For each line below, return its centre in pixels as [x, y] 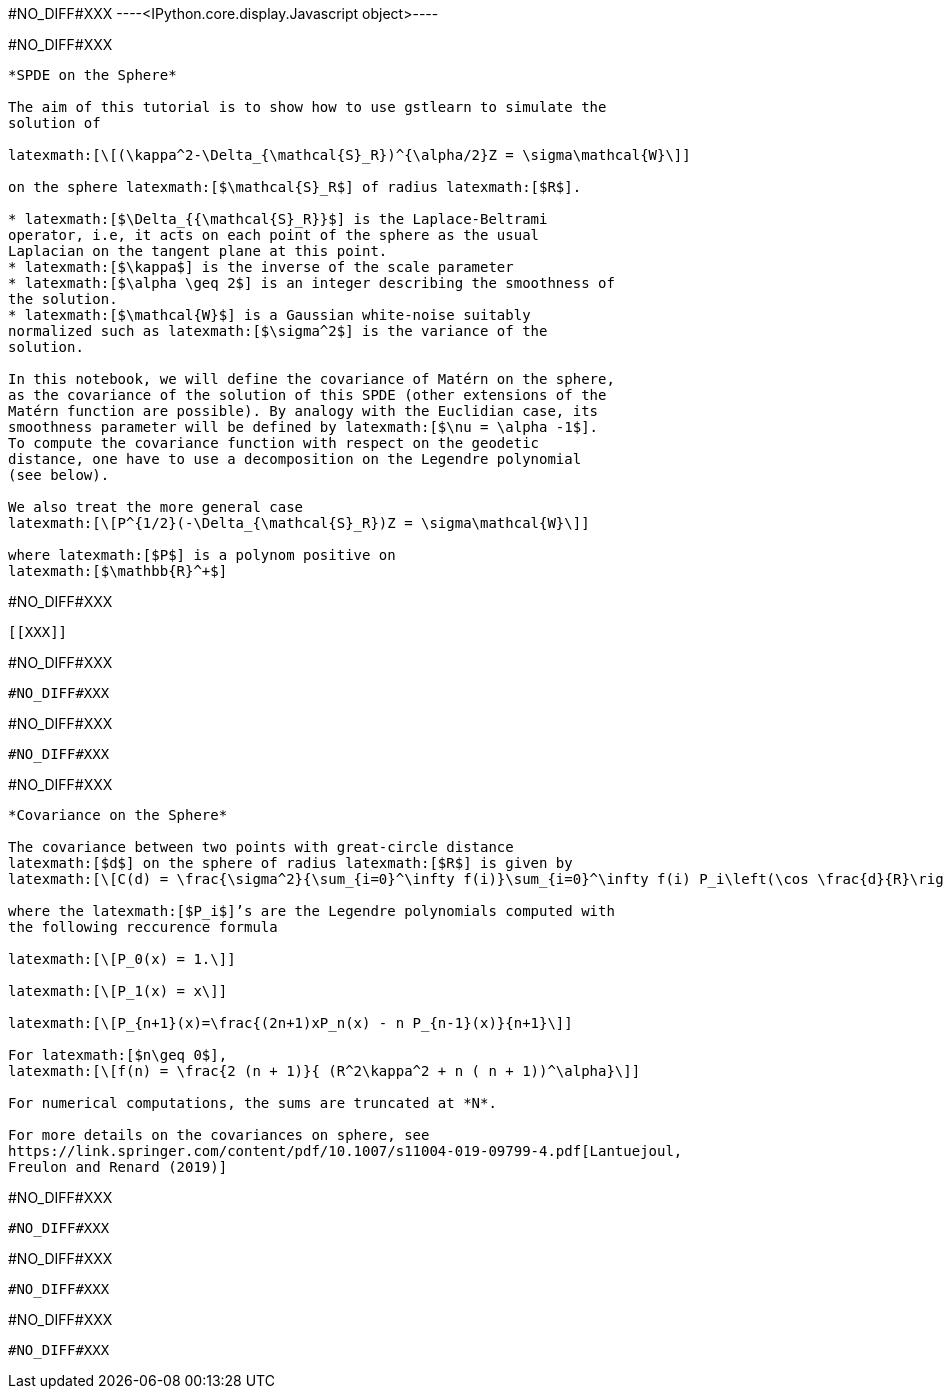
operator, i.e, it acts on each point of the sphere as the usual [274, 235]
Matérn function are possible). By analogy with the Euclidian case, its [303, 411]
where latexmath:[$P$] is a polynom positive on [202, 555]
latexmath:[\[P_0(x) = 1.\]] [122, 959]
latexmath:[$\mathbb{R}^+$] [118, 571]
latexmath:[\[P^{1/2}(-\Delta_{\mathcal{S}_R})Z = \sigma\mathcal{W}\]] [299, 523]
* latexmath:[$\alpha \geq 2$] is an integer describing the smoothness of [311, 283]
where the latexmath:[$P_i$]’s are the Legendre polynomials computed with [311, 911]
